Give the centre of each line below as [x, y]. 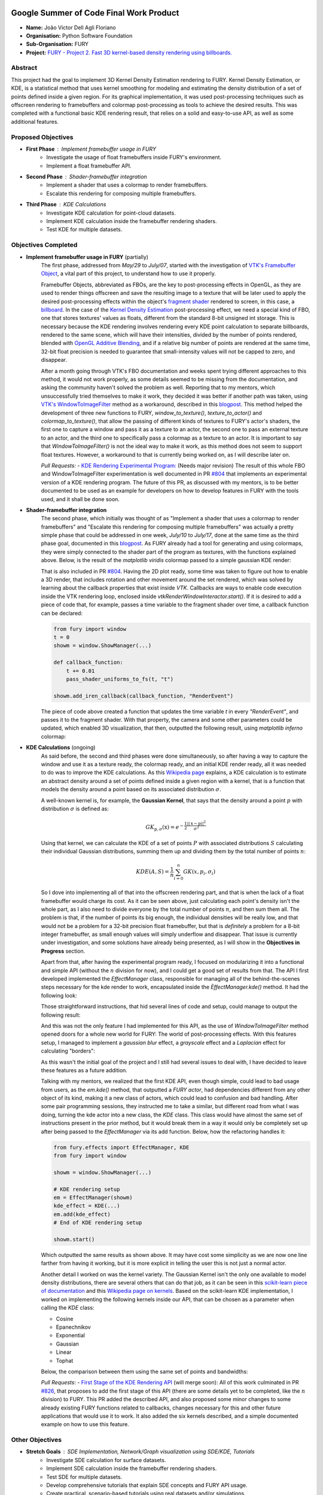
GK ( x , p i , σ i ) [199, 872]
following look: [59, 995]
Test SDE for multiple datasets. [84, 1476]
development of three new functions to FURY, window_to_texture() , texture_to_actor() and [152, 413]
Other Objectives [36, 1440]
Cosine [65, 1319]
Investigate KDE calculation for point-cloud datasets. [111, 213]
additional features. [35, 121]
